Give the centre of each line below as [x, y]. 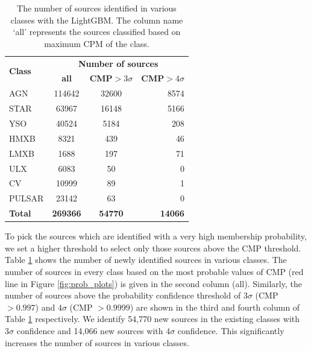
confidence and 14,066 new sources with [90, 330]
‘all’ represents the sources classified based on [97, 32]
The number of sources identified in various [97, 8]
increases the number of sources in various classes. [97, 342]
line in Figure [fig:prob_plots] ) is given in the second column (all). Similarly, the [153, 283]
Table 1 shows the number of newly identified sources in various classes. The [146, 260]
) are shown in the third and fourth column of [215, 307]
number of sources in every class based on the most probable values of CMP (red [154, 271]
